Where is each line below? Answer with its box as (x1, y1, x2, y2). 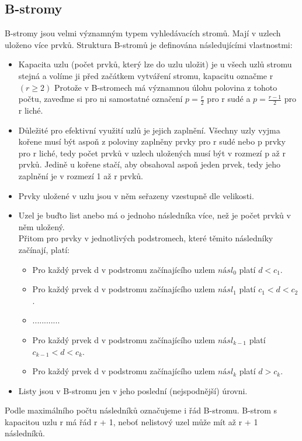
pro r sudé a (207, 93, 251, 105)
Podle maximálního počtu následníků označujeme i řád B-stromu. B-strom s (5, 404, 277, 416)
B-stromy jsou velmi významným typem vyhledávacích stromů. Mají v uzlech (5, 27, 281, 39)
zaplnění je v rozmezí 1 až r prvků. (18, 169, 144, 182)
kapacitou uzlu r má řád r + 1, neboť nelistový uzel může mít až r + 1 (5, 415, 258, 428)
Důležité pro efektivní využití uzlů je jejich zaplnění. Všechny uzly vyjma (18, 124, 280, 136)
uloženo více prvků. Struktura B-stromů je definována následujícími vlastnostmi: (5, 38, 293, 50)
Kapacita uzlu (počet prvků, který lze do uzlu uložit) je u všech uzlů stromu (18, 58, 292, 70)
